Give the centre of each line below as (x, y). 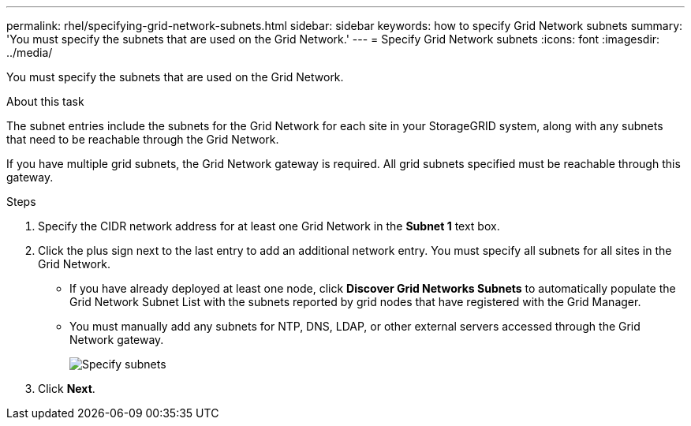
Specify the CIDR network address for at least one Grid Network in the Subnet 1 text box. (269, 226)
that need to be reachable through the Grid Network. (143, 139)
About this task (45, 101)
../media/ (30, 52)
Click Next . (67, 389)
